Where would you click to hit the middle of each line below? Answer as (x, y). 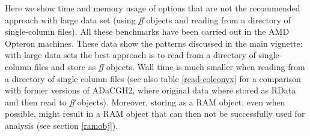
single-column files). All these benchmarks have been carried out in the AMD (147, 31)
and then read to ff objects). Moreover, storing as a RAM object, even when (145, 102)
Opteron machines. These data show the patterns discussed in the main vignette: (154, 43)
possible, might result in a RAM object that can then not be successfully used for (155, 114)
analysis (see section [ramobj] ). (62, 125)
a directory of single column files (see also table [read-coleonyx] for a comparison (153, 78)
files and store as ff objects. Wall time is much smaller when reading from (169, 66)
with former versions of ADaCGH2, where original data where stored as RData (150, 90)
